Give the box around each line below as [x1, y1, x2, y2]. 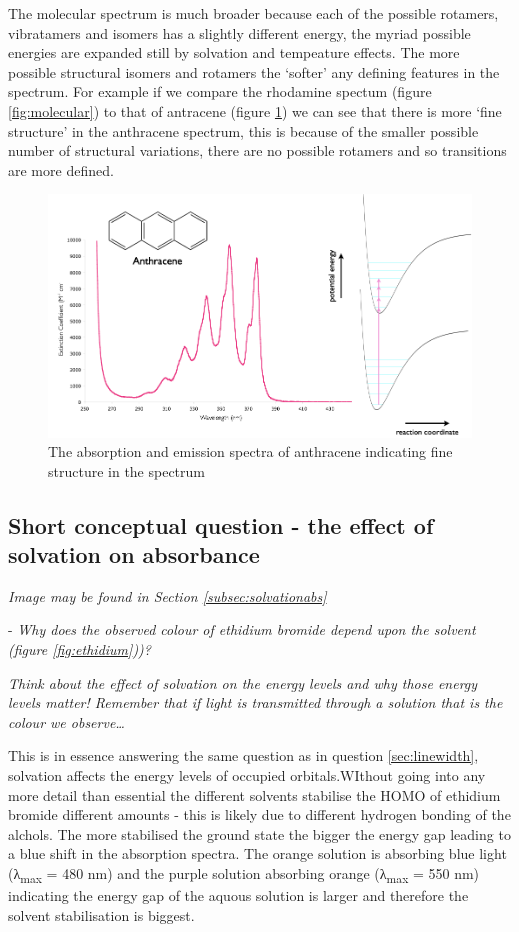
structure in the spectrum [48, 460, 205, 481]
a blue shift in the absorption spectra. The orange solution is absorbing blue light [8, 843, 507, 864]
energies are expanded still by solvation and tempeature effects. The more [8, 42, 460, 63]
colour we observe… [8, 711, 125, 732]
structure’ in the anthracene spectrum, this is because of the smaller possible [8, 120, 479, 141]
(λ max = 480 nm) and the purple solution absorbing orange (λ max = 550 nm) [8, 863, 480, 886]
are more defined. [8, 159, 114, 180]
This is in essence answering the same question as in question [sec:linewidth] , [8, 745, 479, 766]
